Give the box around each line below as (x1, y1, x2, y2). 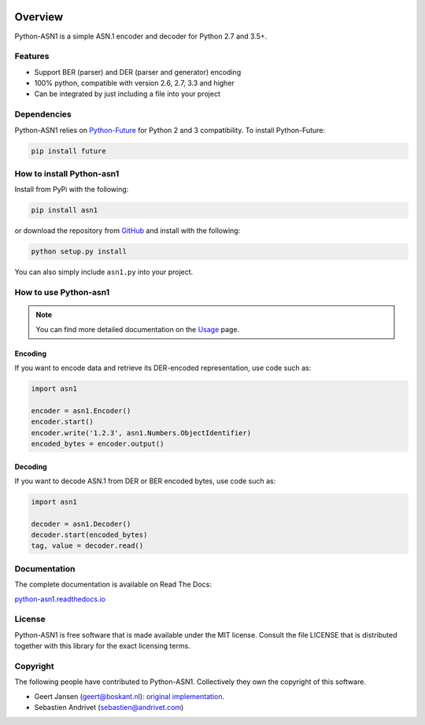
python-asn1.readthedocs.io (14, 594, 106, 604)
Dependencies (14, 109, 72, 120)
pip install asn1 (31, 205, 98, 215)
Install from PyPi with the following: (14, 185, 129, 194)
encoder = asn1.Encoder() (31, 406, 131, 415)
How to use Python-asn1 (14, 287, 110, 298)
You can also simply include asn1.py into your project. (14, 268, 194, 277)
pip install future (31, 146, 106, 155)
